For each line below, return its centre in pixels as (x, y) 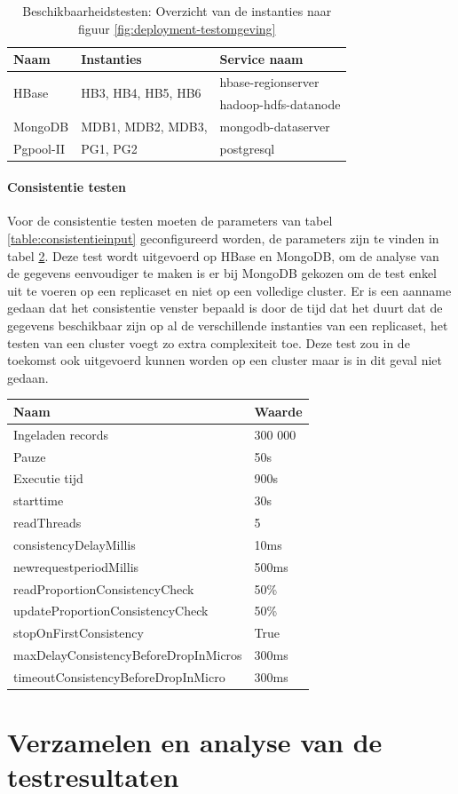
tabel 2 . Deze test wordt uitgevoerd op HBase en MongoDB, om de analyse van (223, 255)
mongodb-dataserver (275, 126)
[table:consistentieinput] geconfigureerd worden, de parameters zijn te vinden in (223, 238)
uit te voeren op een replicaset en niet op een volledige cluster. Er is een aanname (229, 290)
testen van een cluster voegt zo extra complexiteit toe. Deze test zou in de (209, 342)
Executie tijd (48, 478)
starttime (39, 500)
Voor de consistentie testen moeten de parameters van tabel (170, 221)
